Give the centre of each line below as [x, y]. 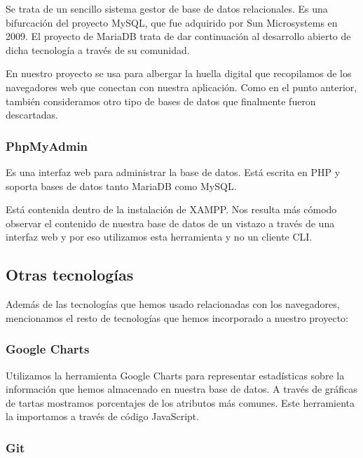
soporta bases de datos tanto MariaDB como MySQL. [121, 186]
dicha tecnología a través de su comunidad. [98, 49]
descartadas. [32, 115]
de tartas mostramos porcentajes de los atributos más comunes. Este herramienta [180, 402]
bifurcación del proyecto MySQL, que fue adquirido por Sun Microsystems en [172, 22]
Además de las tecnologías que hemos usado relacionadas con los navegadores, [173, 304]
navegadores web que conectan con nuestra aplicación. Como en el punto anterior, [181, 87]
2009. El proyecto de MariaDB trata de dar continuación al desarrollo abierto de [178, 36]
